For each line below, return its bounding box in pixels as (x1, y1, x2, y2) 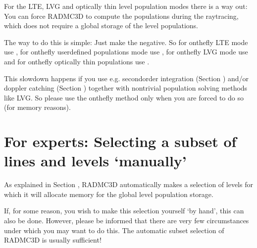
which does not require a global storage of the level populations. (4, 20, 198, 31)
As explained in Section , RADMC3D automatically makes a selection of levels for (4, 179, 253, 190)
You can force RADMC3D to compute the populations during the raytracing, (4, 10, 239, 21)
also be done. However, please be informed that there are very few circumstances (4, 215, 249, 226)
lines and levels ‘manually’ (4, 150, 187, 171)
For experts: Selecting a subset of (4, 131, 237, 151)
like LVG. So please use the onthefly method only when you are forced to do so (4, 92, 244, 102)
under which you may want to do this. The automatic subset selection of (4, 225, 224, 235)
